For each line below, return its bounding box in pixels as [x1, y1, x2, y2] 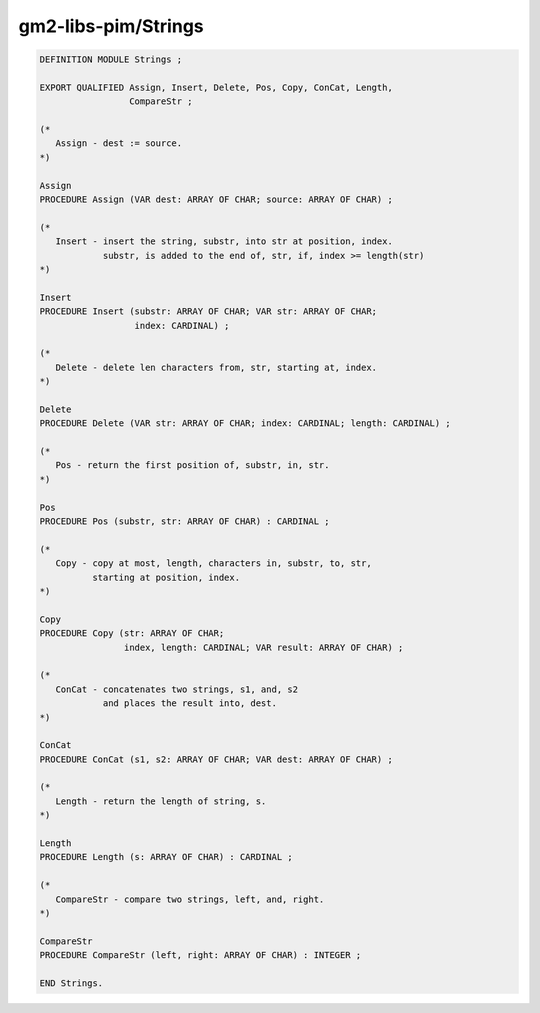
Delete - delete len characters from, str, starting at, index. [55, 361, 378, 373]
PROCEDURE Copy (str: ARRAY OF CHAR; [39, 628, 225, 639]
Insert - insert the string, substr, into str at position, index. [55, 236, 394, 247]
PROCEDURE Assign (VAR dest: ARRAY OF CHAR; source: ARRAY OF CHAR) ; [39, 194, 394, 205]
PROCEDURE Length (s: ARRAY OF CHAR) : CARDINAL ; [39, 851, 294, 863]
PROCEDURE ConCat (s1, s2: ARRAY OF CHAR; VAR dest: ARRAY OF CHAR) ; [39, 753, 394, 765]
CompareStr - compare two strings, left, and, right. [55, 893, 325, 905]
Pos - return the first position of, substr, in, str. [55, 460, 330, 471]
